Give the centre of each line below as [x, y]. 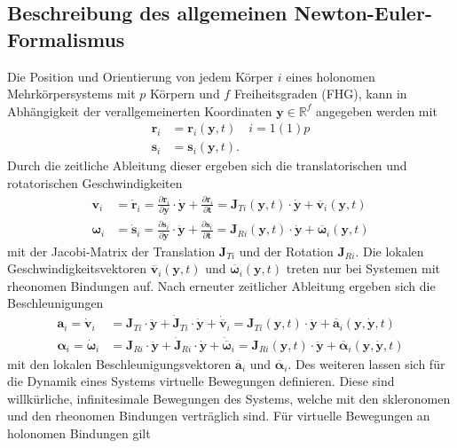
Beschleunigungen [55, 303]
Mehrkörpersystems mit [71, 94]
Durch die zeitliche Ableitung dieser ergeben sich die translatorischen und [207, 165]
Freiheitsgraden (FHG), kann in [320, 94]
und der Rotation [286, 251]
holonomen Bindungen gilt [79, 433]
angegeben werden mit [376, 110]
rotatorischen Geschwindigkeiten [95, 183]
